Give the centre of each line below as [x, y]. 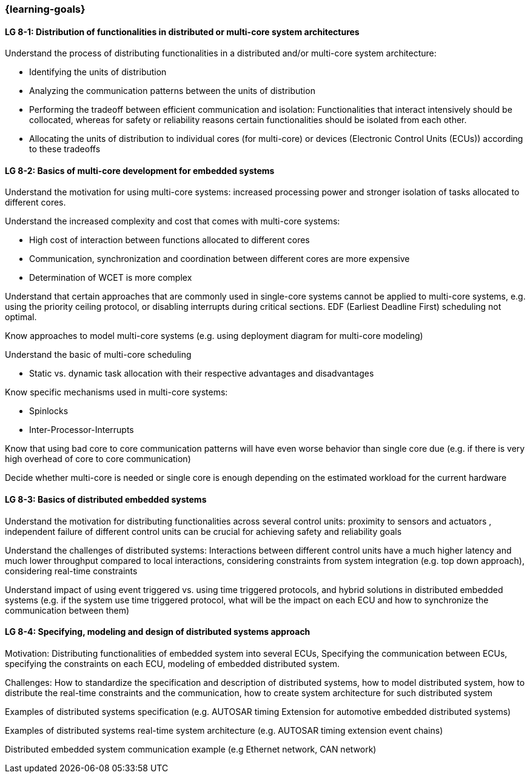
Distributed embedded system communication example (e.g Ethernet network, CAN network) [191, 749]
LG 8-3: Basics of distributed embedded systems [106, 500]
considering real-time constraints [71, 571]
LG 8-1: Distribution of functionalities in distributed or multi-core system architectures [182, 32]
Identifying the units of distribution [98, 72]
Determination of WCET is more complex [111, 278]
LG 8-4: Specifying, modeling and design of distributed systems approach [158, 632]
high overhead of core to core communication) [98, 459]
